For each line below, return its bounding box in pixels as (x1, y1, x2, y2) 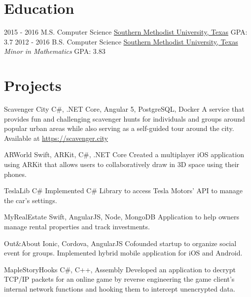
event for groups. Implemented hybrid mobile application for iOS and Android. (4, 248, 243, 258)
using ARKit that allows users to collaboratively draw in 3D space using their (4, 159, 240, 169)
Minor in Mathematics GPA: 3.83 (4, 46, 106, 56)
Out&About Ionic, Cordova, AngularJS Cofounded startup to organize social (4, 238, 237, 248)
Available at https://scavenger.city (4, 132, 108, 143)
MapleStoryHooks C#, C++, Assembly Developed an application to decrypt (4, 264, 236, 274)
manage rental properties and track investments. (4, 221, 150, 231)
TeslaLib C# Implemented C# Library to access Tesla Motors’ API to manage (4, 185, 243, 196)
